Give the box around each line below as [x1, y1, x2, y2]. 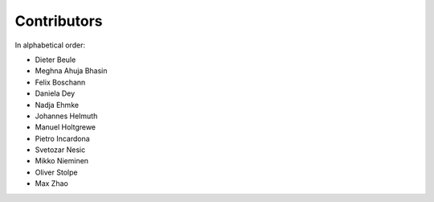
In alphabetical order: [14, 40, 86, 50]
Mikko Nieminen [35, 156, 88, 166]
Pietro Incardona [35, 134, 90, 143]
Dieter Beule [35, 55, 76, 64]
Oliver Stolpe [35, 167, 78, 177]
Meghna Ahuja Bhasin [35, 66, 108, 76]
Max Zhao [35, 179, 68, 188]
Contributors [14, 12, 104, 30]
